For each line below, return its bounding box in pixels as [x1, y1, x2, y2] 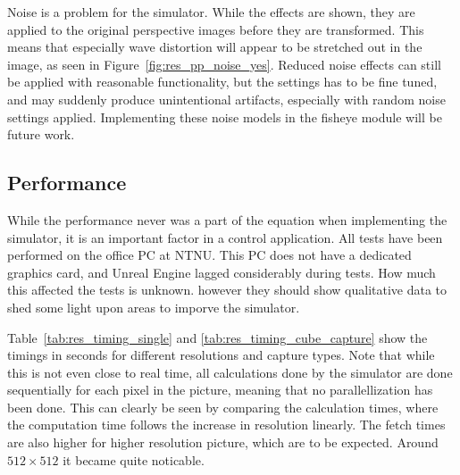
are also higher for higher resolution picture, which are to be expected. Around [7, 433, 439, 452]
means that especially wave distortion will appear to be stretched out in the [7, 37, 422, 56]
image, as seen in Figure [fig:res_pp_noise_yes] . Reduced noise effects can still [7, 54, 441, 73]
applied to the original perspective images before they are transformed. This [7, 20, 424, 38]
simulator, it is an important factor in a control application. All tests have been [7, 228, 443, 246]
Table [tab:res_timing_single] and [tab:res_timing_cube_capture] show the [7, 328, 428, 346]
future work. [7, 125, 75, 144]
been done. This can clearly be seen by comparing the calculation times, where [7, 397, 439, 416]
